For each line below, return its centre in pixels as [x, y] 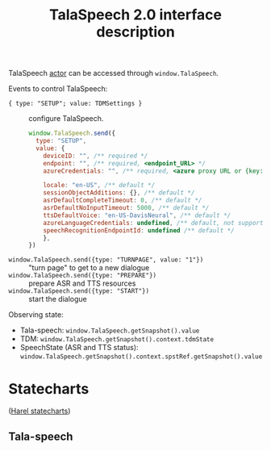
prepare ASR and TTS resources [82, 283]
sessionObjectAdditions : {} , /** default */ [119, 193]
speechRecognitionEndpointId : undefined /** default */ [139, 230]
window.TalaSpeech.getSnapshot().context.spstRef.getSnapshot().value [141, 357]
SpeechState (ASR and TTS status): [79, 348]
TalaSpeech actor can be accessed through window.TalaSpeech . [114, 73]
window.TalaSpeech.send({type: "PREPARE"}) [83, 276]
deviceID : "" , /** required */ [96, 156]
